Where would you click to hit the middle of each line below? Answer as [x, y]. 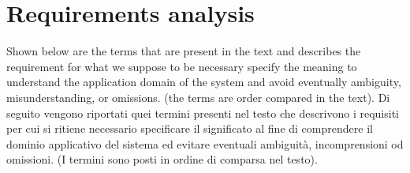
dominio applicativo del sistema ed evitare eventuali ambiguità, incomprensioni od [205, 143]
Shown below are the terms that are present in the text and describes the [184, 51]
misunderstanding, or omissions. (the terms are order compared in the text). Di [198, 97]
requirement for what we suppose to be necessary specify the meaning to [182, 66]
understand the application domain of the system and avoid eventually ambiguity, [204, 82]
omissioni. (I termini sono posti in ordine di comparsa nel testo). [162, 159]
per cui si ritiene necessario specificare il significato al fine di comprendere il [190, 128]
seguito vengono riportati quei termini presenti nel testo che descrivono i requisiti [203, 113]
